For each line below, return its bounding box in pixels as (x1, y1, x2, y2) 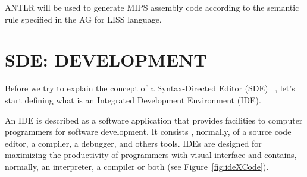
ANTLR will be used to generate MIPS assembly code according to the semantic (5, 1, 299, 13)
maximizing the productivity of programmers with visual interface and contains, (5, 148, 297, 161)
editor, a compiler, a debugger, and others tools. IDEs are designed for (5, 137, 262, 149)
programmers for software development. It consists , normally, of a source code (5, 125, 292, 138)
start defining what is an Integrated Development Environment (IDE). (5, 93, 261, 106)
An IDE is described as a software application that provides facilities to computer (5, 113, 303, 126)
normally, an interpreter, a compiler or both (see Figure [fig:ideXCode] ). (5, 160, 269, 172)
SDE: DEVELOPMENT (5, 48, 207, 72)
